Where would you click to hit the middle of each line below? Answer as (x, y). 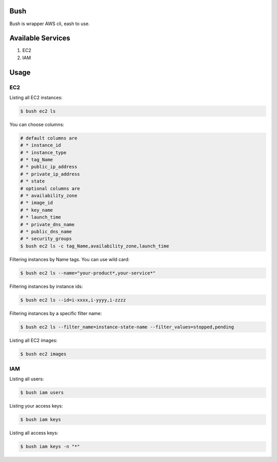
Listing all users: (27, 379)
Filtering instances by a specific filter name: (56, 313)
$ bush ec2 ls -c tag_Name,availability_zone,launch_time (95, 246)
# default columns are (49, 138)
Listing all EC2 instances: (36, 97)
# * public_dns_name (46, 232)
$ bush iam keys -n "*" (50, 447)
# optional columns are (50, 188)
